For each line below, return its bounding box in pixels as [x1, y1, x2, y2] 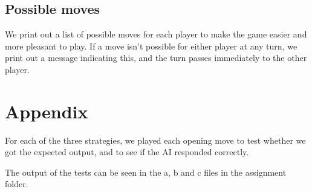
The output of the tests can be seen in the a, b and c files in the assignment [5, 165, 287, 178]
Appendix [5, 98, 88, 123]
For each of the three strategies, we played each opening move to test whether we [5, 133, 306, 146]
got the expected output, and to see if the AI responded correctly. [5, 146, 249, 158]
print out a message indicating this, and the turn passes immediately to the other [5, 51, 307, 64]
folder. [5, 178, 28, 190]
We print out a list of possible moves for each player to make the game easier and [5, 28, 307, 40]
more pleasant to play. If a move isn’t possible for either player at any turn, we [5, 39, 297, 52]
